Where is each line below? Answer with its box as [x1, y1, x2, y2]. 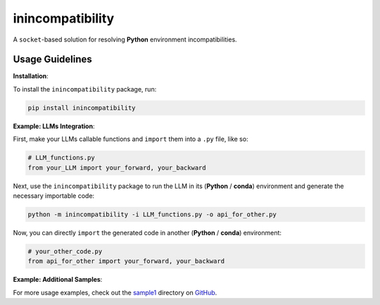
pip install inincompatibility [27, 104, 137, 112]
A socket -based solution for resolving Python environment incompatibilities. [13, 35, 237, 44]
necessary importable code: [13, 191, 95, 200]
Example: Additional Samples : [13, 275, 103, 284]
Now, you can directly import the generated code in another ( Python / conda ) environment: [13, 228, 281, 237]
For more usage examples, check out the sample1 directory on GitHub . [13, 288, 217, 297]
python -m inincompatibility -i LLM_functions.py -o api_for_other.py [27, 210, 277, 218]
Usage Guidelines [13, 54, 93, 66]
